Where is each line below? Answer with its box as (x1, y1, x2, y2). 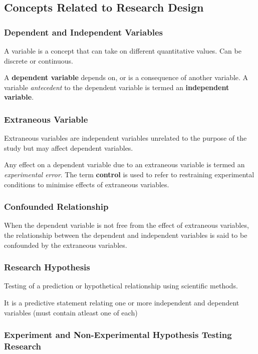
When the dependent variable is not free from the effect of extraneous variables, (4, 220, 249, 230)
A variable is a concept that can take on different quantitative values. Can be (4, 46, 241, 56)
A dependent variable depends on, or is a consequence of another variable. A (4, 72, 248, 83)
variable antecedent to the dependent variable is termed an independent (4, 82, 229, 92)
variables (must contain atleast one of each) (4, 307, 138, 317)
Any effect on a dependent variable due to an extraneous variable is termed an (4, 159, 245, 170)
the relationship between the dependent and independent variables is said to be (4, 229, 247, 240)
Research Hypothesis (4, 261, 90, 273)
